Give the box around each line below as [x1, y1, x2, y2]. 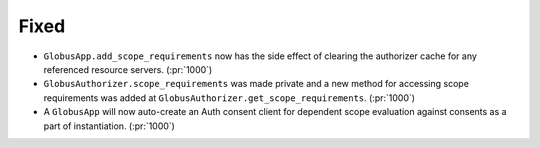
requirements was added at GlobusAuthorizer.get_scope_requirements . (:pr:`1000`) [43, 91, 415, 104]
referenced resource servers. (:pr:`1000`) [43, 63, 213, 75]
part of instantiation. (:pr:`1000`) [43, 120, 175, 132]
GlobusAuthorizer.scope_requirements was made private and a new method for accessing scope [43, 78, 470, 90]
